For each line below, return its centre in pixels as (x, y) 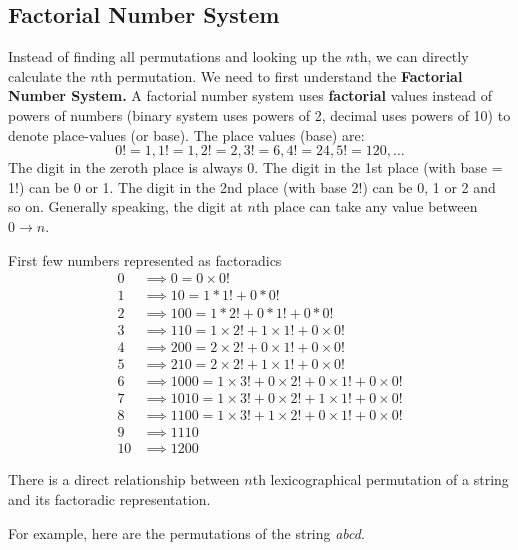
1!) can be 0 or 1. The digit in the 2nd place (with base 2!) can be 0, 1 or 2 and (252, 186)
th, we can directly (411, 56)
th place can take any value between (366, 206)
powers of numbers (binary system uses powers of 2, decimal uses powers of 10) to (259, 114)
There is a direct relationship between (124, 479)
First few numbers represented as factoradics (145, 259)
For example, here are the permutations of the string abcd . (186, 532)
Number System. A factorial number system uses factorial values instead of (250, 95)
